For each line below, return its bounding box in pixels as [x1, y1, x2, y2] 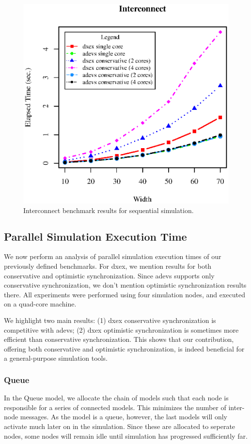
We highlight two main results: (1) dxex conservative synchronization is [4, 315, 216, 325]
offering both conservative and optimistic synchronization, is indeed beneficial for [4, 343, 245, 353]
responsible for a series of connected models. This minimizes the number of [4, 402, 226, 412]
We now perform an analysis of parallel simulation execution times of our [4, 251, 221, 261]
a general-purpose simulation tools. [4, 353, 108, 363]
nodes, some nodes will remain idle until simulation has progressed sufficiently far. [4, 430, 248, 441]
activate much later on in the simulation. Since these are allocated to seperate [4, 421, 235, 431]
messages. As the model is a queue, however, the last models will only [20, 412, 227, 422]
